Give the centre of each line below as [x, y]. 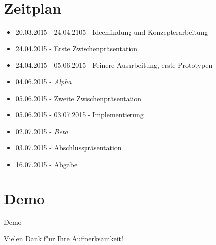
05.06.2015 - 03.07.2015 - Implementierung [80, 115]
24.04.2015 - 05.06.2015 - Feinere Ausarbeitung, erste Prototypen [114, 65]
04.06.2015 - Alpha [43, 81]
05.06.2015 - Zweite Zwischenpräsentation [78, 98]
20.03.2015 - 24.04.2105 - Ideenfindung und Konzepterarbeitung [112, 32]
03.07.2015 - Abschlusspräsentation [68, 148]
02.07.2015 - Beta [42, 131]
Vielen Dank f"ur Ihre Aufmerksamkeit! [64, 238]
